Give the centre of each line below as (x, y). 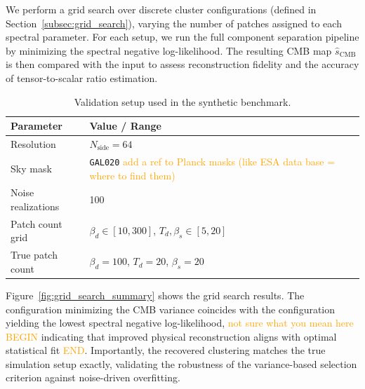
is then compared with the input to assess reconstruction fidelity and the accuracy (182, 64)
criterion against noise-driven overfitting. (93, 377)
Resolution (33, 144)
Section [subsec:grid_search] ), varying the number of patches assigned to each (174, 23)
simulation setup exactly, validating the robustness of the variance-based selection (181, 363)
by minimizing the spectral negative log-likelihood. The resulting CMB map (169, 50)
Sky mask (31, 168)
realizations (35, 206)
